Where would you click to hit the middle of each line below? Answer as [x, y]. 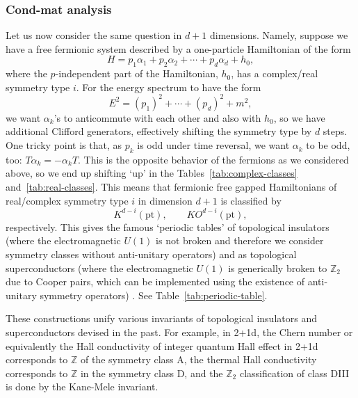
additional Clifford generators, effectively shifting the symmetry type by [159, 131]
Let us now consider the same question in [94, 35]
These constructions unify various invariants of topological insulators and [161, 318]
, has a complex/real [275, 73]
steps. [335, 131]
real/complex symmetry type [67, 200]
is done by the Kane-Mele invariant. [82, 387]
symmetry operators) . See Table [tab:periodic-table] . [154, 295]
